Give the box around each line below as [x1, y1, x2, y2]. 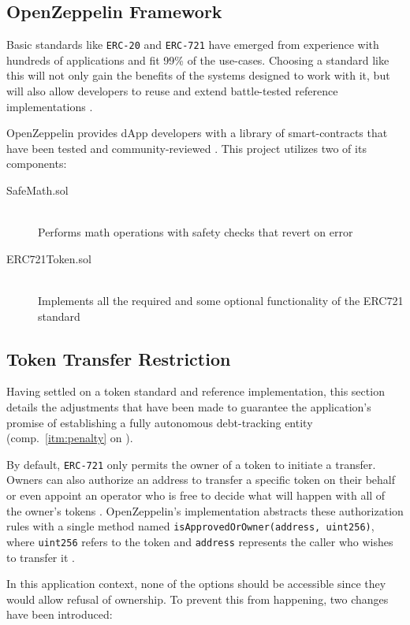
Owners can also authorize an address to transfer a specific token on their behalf [6, 471, 396, 488]
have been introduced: [6, 606, 113, 623]
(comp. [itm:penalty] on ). [6, 430, 133, 446]
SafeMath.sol [6, 182, 69, 199]
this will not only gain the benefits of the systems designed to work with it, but [6, 67, 390, 84]
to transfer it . [6, 549, 75, 565]
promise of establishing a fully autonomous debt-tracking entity [6, 414, 313, 430]
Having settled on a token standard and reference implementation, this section [6, 383, 385, 400]
